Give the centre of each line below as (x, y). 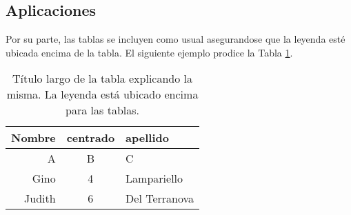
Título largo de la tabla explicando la (103, 79)
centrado (91, 138)
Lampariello (154, 178)
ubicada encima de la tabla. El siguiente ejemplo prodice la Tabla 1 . (149, 52)
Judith (40, 198)
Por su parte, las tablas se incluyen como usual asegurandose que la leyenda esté (175, 39)
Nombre (33, 138)
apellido (147, 138)
